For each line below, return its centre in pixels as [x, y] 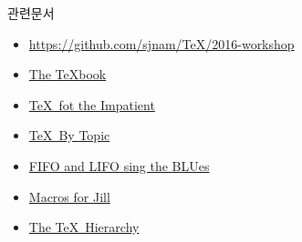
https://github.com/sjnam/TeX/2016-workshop [161, 43]
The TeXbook [68, 74]
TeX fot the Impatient [92, 104]
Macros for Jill [69, 196]
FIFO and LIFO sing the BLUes [119, 165]
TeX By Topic [69, 135]
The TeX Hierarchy [84, 227]
